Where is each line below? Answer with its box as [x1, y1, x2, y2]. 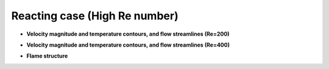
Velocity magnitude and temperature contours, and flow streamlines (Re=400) [26, 41, 230, 48]
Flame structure [26, 52, 68, 60]
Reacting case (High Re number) [11, 9, 179, 22]
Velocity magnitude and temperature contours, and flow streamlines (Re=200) [26, 30, 230, 38]
